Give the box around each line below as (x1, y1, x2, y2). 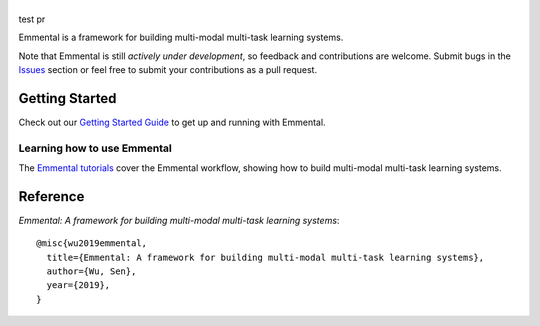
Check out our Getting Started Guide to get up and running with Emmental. (18, 116, 326, 128)
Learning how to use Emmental (18, 141, 172, 155)
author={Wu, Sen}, (46, 266, 137, 277)
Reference (18, 188, 85, 205)
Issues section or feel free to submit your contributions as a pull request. (18, 63, 318, 75)
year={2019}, (46, 280, 111, 291)
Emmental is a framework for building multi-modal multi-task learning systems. (18, 31, 344, 44)
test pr (18, 13, 46, 25)
